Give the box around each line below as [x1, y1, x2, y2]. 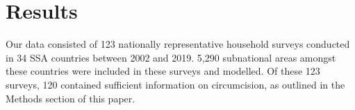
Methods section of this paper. [6, 91, 135, 105]
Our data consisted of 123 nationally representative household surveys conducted [6, 37, 350, 51]
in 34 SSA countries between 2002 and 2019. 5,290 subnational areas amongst [6, 50, 336, 64]
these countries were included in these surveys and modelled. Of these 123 [6, 64, 320, 78]
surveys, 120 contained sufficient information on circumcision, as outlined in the [6, 77, 345, 91]
